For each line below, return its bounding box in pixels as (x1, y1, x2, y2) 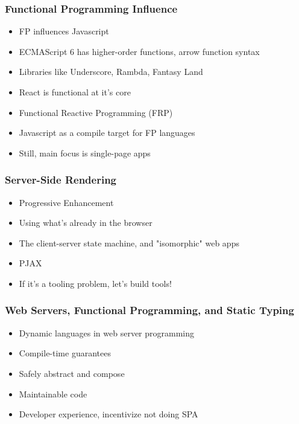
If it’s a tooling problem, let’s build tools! (19, 277, 172, 289)
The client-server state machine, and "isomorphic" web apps (19, 236, 239, 249)
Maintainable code (19, 387, 87, 400)
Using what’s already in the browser (19, 216, 153, 229)
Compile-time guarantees (19, 347, 111, 359)
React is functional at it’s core (19, 86, 131, 98)
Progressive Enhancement (19, 196, 114, 208)
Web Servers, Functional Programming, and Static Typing (5, 303, 294, 318)
